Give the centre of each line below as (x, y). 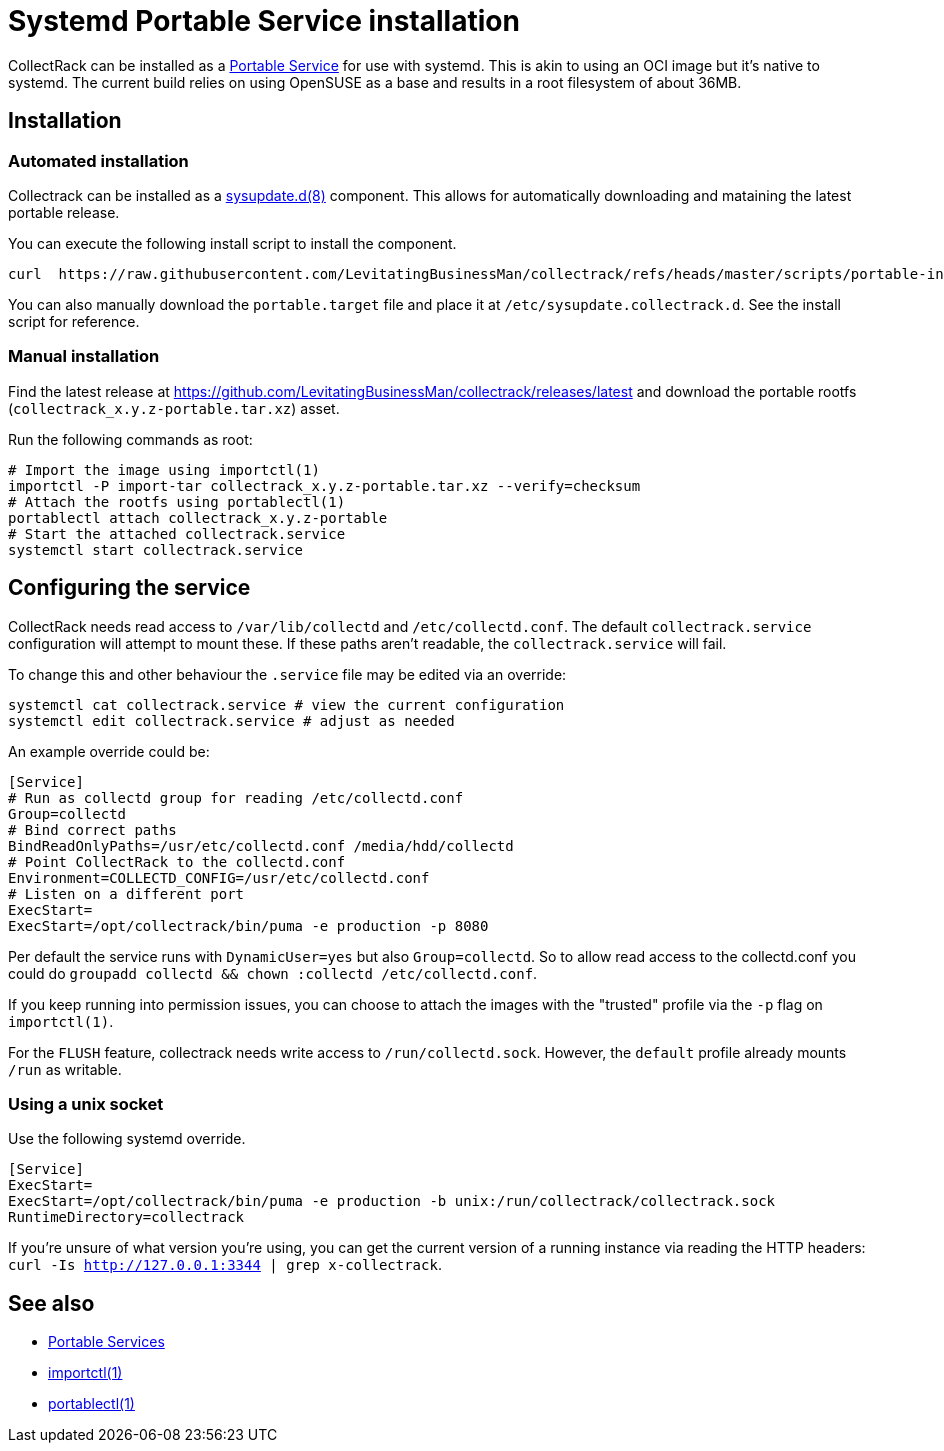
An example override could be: (109, 751)
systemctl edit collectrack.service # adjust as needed (231, 720)
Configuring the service (129, 588)
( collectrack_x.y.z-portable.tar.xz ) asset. (174, 408)
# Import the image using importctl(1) (164, 469)
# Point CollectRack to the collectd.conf (177, 861)
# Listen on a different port (126, 893)
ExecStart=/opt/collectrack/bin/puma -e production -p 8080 (248, 925)
